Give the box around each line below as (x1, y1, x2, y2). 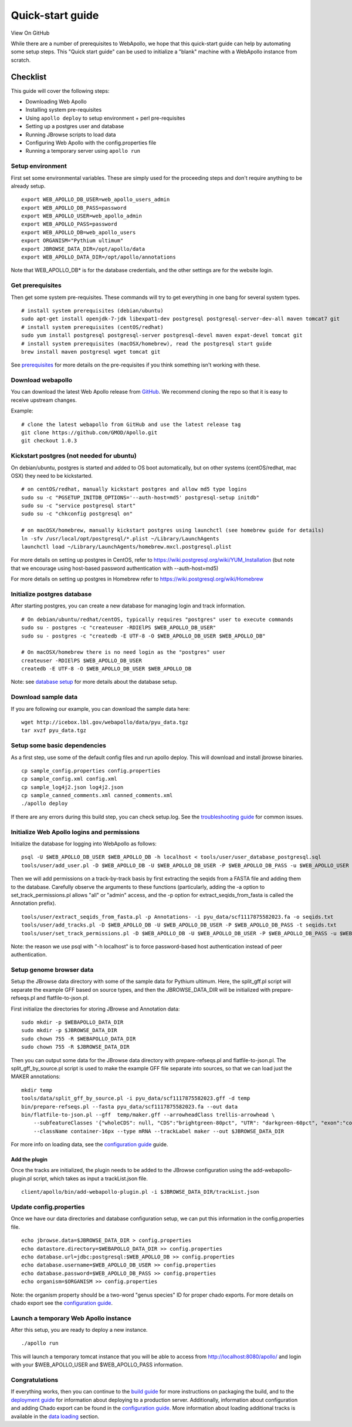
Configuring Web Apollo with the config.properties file (25, 139, 157, 146)
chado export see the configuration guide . (11, 1299, 113, 1307)
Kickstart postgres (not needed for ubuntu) (11, 452, 137, 460)
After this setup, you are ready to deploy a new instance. (11, 1327, 148, 1334)
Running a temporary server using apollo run (25, 147, 141, 155)
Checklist (11, 72, 47, 82)
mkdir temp (21, 1087, 53, 1093)
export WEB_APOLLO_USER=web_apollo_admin (21, 213, 142, 220)
